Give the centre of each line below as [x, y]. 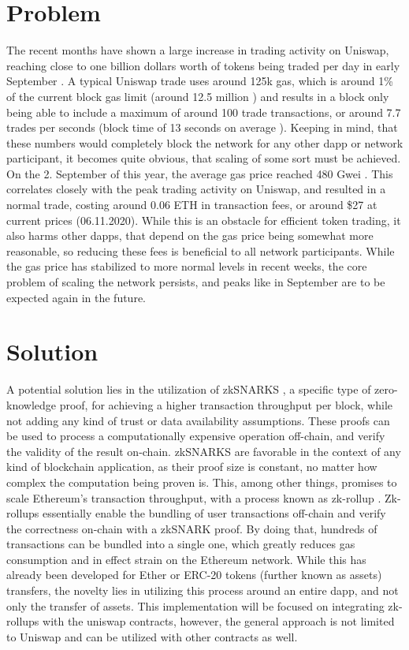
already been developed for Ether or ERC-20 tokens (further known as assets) [194, 575]
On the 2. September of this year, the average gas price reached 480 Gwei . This [200, 173]
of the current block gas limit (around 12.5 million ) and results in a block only [198, 96]
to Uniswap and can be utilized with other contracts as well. [152, 636]
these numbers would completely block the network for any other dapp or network [205, 142]
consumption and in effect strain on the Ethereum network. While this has [186, 559]
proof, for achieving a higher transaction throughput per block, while [226, 404]
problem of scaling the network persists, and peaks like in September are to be [196, 282]
